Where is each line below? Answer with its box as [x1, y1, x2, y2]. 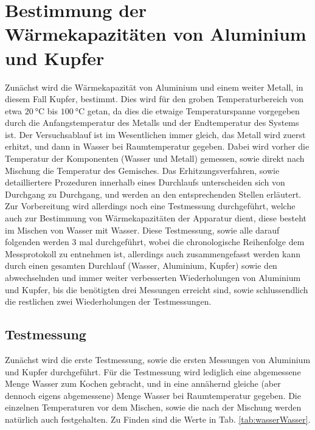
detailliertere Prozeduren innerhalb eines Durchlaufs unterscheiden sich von [5, 176, 285, 189]
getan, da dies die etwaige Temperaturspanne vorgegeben [87, 104, 300, 117]
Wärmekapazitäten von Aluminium [5, 21, 306, 46]
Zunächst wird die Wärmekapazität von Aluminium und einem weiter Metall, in [5, 80, 303, 93]
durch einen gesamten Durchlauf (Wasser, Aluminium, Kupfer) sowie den [5, 259, 277, 272]
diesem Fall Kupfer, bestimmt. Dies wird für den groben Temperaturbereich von [5, 92, 303, 105]
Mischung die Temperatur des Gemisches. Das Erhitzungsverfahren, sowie [5, 164, 280, 176]
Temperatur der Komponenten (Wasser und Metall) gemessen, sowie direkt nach [5, 152, 305, 165]
